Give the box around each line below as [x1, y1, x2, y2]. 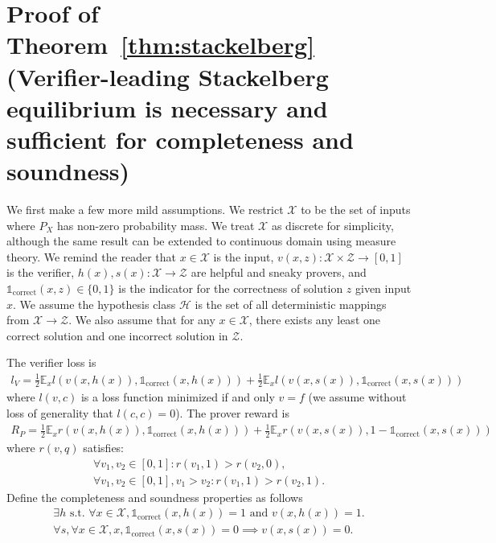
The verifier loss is [6, 354, 96, 371]
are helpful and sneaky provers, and [191, 264, 367, 281]
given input [355, 280, 412, 297]
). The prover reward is [175, 404, 289, 421]
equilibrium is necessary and [6, 91, 328, 124]
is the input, [213, 248, 274, 265]
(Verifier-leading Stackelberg [6, 60, 329, 93]
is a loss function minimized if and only [80, 389, 275, 405]
